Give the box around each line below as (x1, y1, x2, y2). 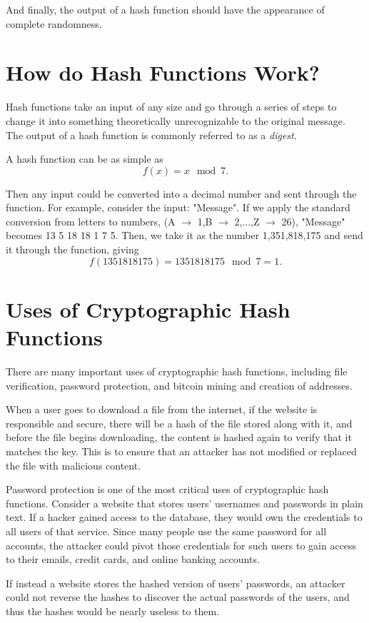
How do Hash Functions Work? (6, 58, 320, 87)
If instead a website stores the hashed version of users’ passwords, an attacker (6, 575, 345, 590)
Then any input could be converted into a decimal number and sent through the (6, 186, 357, 201)
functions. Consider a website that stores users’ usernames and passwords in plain (6, 495, 363, 510)
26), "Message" (281, 213, 345, 228)
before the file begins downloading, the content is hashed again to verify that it (6, 430, 352, 445)
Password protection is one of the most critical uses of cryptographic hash (6, 482, 329, 497)
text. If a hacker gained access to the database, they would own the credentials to (6, 510, 363, 525)
